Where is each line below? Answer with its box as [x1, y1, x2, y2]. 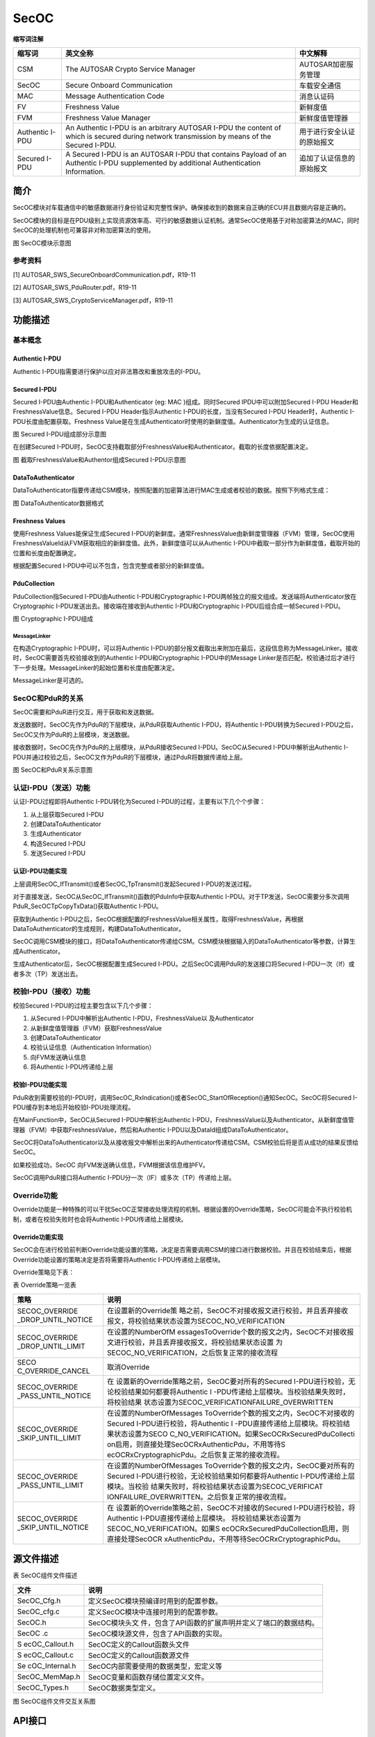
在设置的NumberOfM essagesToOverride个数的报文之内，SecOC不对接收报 [106, 1327, 354, 1337]
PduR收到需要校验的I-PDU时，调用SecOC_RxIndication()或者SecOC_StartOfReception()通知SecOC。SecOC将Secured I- [12, 1093, 358, 1101]
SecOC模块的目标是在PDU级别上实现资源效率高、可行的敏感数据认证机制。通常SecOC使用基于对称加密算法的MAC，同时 [12, 216, 360, 224]
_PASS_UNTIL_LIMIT [17, 1480, 84, 1490]
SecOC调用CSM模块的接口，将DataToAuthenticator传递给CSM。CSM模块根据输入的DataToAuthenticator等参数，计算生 [12, 937, 356, 946]
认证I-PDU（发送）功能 [12, 782, 90, 792]
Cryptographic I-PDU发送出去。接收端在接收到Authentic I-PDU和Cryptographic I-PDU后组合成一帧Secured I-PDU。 [12, 602, 344, 610]
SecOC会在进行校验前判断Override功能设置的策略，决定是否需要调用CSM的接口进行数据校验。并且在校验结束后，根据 [12, 1246, 352, 1254]
